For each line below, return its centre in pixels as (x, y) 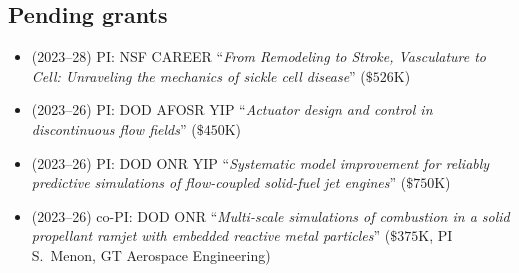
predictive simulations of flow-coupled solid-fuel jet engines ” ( (219, 182)
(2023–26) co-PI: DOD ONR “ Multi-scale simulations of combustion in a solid (270, 215)
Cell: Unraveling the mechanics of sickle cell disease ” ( (198, 75)
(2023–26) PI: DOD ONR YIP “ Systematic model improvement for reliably (260, 162)
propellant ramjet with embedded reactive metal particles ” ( (211, 235)
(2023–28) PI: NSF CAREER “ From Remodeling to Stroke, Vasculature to (259, 56)
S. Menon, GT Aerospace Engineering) (151, 254)
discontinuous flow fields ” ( (114, 128)
